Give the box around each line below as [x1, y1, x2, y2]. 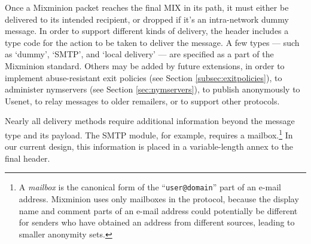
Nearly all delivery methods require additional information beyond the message [5, 115, 295, 127]
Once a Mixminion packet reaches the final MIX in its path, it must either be [5, 1, 289, 13]
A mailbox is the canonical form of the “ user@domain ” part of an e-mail [19, 181, 282, 193]
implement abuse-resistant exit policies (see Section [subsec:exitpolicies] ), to [5, 71, 282, 84]
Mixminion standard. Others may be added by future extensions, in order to [5, 59, 285, 72]
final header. [5, 152, 50, 164]
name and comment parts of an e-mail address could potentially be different [19, 204, 298, 217]
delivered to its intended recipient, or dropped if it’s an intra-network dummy [5, 13, 289, 25]
